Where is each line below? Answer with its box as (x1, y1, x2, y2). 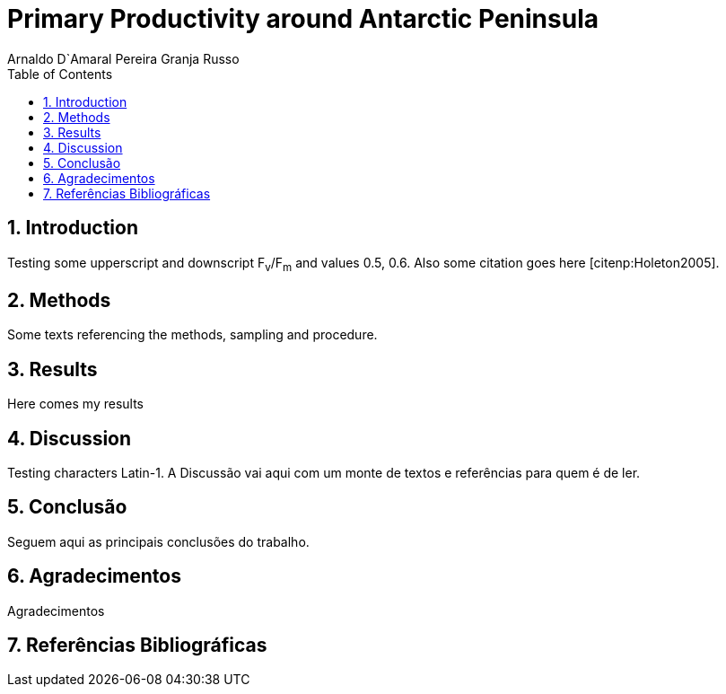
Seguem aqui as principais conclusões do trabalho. (7, 533, 310, 549)
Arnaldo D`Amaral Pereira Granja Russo (7, 50, 240, 66)
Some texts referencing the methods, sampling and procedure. (7, 327, 378, 343)
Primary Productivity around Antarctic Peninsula (7, 4, 599, 34)
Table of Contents (7, 66, 113, 82)
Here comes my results (7, 396, 144, 412)
